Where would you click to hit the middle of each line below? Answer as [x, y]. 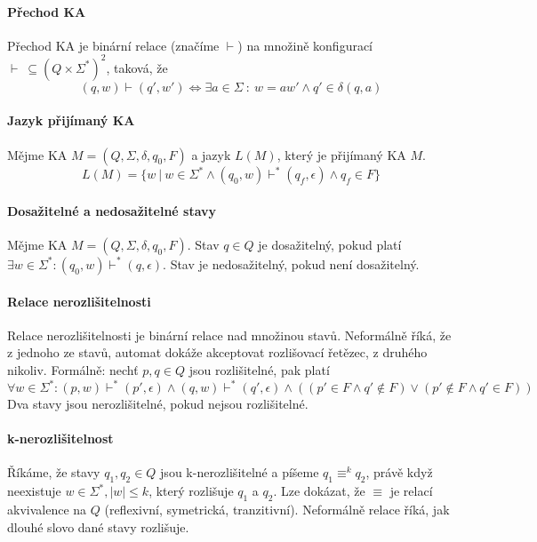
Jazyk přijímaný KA [71, 120]
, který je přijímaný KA [341, 154]
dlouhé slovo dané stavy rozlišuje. [98, 526]
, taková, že [137, 67]
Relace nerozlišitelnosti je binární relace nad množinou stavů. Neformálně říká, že [229, 335]
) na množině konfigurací [305, 45]
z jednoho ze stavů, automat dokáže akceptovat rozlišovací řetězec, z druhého [217, 352]
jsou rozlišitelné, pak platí [259, 369]
